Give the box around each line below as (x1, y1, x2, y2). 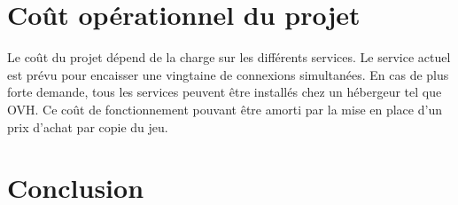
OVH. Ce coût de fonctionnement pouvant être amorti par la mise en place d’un (7, 99, 442, 118)
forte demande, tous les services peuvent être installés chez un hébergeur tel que (7, 83, 442, 101)
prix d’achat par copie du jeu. (7, 117, 168, 136)
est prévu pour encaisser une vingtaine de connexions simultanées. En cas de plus (7, 65, 449, 83)
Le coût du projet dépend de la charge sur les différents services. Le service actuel (7, 48, 451, 67)
